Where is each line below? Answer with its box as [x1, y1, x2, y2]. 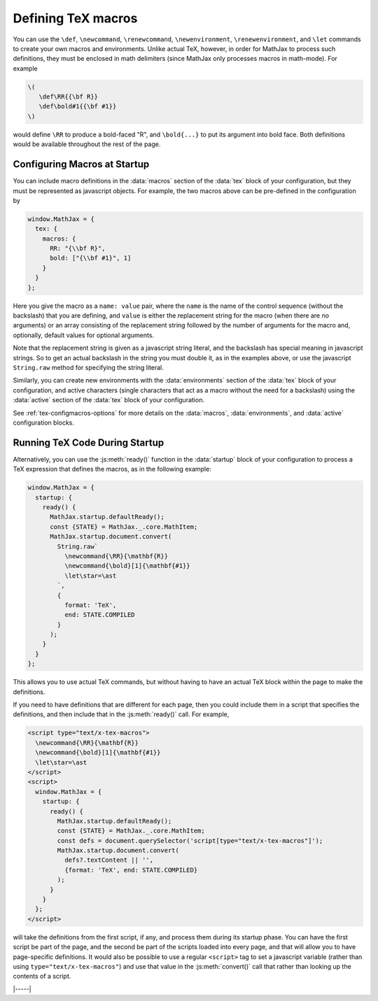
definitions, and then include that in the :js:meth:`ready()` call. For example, [13, 710, 230, 718]
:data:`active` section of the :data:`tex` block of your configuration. [13, 396, 204, 404]
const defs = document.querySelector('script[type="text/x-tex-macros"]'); [57, 837, 323, 844]
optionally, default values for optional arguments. [13, 331, 154, 339]
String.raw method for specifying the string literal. [13, 363, 164, 371]
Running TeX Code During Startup [13, 436, 164, 448]
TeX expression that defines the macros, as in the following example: [13, 465, 211, 474]
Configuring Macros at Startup [13, 158, 150, 171]
